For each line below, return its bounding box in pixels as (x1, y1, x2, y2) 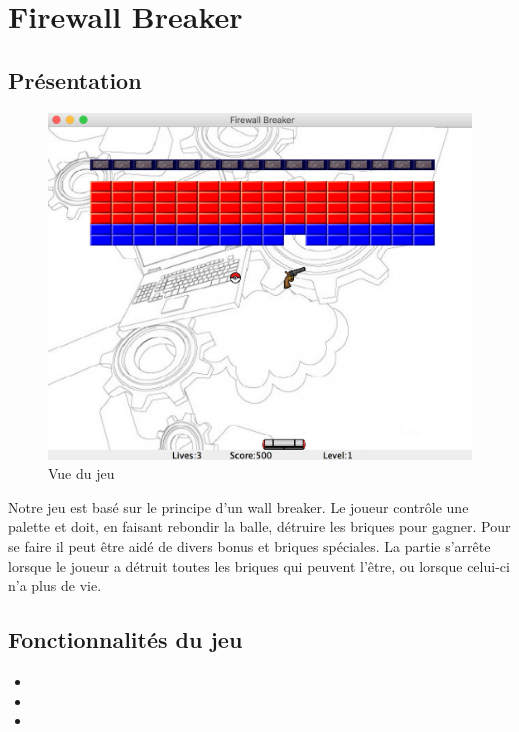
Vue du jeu (48, 463, 115, 484)
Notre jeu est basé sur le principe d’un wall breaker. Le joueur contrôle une (8, 496, 469, 517)
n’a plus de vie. (8, 575, 102, 596)
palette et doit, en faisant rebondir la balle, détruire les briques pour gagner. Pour (8, 516, 511, 537)
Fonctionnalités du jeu (8, 624, 243, 655)
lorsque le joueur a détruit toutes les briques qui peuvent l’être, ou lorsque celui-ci (8, 555, 510, 576)
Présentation (8, 64, 142, 95)
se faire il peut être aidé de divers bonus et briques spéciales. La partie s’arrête (8, 535, 491, 556)
